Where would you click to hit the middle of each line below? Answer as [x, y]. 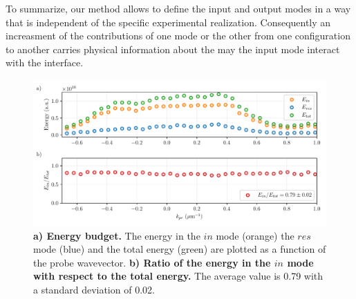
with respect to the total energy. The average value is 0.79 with [178, 276]
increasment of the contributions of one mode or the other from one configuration [178, 36]
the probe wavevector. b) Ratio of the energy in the [152, 262]
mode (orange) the [255, 235]
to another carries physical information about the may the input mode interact [173, 49]
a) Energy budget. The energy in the [117, 235]
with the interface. [45, 62]
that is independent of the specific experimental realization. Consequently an [168, 22]
